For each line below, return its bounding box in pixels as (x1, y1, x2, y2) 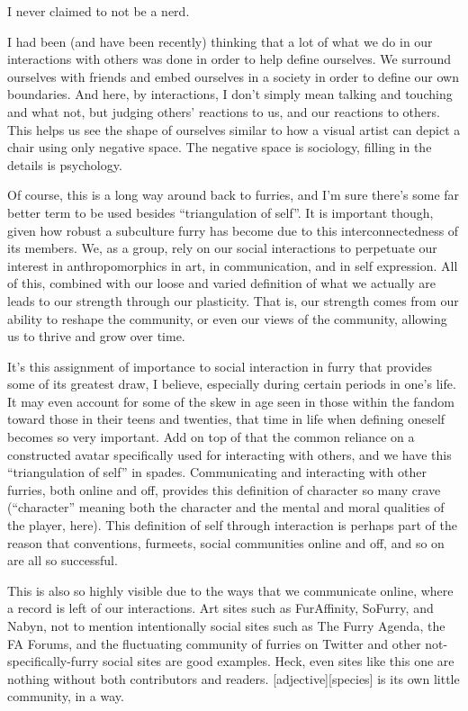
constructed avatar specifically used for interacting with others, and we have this (7, 445, 452, 463)
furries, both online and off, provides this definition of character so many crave (7, 480, 441, 499)
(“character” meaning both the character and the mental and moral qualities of (7, 498, 445, 517)
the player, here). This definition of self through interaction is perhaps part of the (7, 516, 457, 535)
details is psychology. (7, 155, 122, 174)
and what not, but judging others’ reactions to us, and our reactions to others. (7, 102, 440, 121)
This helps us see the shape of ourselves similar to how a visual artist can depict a (7, 120, 461, 139)
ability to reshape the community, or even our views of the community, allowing (7, 309, 447, 328)
